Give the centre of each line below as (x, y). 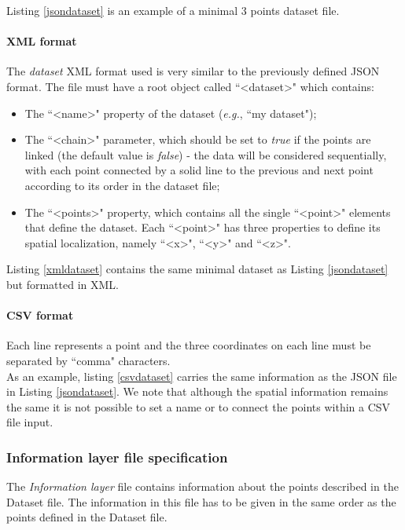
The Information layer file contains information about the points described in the (202, 486)
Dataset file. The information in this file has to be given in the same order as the (201, 501)
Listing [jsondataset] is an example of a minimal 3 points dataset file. (173, 10)
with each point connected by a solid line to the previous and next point (199, 170)
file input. (30, 422)
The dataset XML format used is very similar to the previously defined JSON (193, 71)
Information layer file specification (117, 457)
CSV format (40, 315)
